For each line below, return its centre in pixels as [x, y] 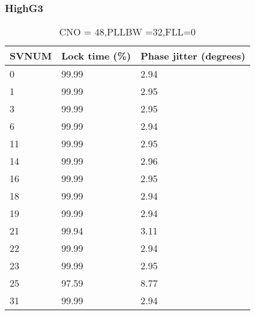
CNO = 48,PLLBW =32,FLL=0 [127, 32]
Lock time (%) [96, 56]
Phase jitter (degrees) [193, 56]
